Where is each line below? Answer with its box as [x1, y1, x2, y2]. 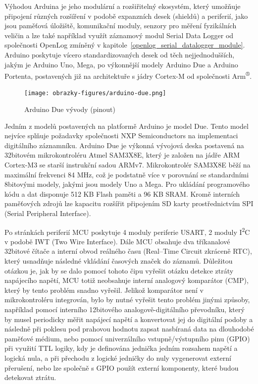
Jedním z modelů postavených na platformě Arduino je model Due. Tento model [4, 120, 249, 131]
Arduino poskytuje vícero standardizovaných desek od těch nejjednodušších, [4, 49, 235, 59]
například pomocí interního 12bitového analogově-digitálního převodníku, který [4, 304, 245, 314]
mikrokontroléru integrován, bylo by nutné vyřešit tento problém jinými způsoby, [4, 294, 250, 305]
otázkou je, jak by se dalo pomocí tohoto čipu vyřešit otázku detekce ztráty [4, 265, 234, 275]
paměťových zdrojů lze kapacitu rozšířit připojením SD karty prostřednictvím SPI [4, 198, 254, 209]
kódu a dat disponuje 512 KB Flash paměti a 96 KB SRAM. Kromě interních [4, 188, 240, 199]
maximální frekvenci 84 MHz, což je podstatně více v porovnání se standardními [4, 169, 249, 179]
